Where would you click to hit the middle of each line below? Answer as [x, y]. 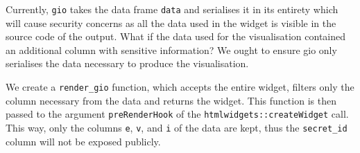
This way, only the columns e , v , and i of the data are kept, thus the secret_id [177, 127]
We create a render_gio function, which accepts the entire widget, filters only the [180, 87]
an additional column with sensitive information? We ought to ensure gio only [171, 49]
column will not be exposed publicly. [83, 141]
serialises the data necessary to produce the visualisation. [127, 63]
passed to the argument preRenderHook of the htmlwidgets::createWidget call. [177, 114]
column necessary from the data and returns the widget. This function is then [171, 100]
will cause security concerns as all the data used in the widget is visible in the [171, 22]
